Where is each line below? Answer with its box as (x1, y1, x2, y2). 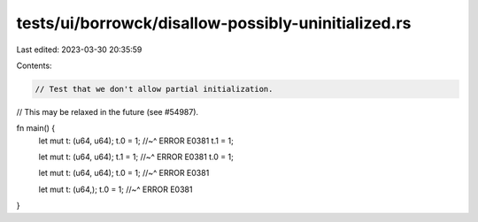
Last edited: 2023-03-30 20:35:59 (16, 44, 143, 55)
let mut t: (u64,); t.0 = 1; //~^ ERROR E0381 (38, 184, 193, 195)
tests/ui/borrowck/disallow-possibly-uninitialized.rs (16, 13, 412, 33)
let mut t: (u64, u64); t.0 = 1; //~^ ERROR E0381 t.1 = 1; (38, 135, 234, 146)
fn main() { (16, 123, 56, 134)
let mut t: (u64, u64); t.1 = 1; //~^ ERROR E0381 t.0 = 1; (38, 151, 234, 163)
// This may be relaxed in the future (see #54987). (16, 106, 199, 117)
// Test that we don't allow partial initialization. (35, 84, 274, 94)
